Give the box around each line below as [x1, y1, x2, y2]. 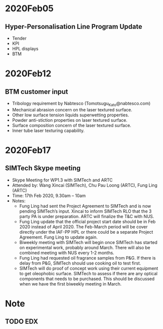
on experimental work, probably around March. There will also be [19, 244, 150, 250]
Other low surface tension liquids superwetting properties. [12, 112, 129, 118]
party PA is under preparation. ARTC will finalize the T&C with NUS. [19, 213, 154, 219]
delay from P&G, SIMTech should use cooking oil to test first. [19, 260, 141, 266]
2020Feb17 [5, 145, 51, 155]
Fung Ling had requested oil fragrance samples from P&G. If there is [19, 255, 156, 261]
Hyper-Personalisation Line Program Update [5, 22, 143, 31]
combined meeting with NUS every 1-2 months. [19, 250, 114, 256]
